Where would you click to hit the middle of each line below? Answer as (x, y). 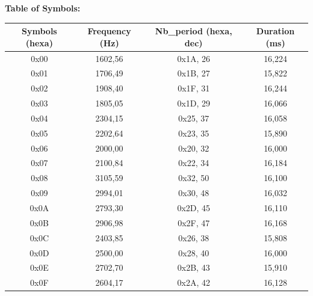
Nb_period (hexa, (194, 31)
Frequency (109, 31)
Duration (275, 31)
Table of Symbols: (43, 8)
